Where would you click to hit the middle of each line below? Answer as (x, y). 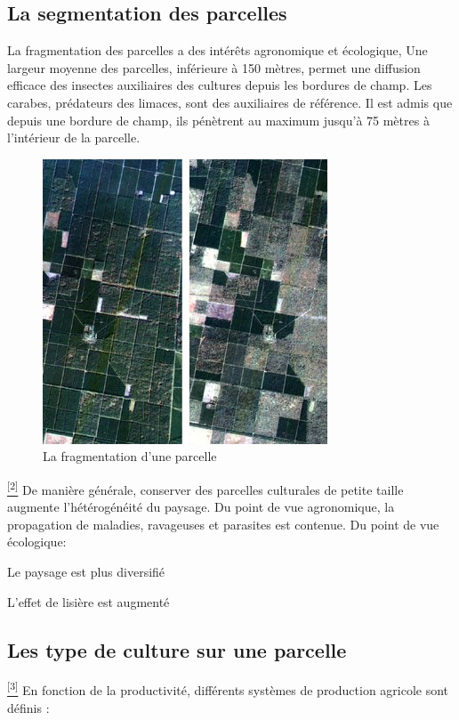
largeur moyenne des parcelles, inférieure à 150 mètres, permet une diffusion (214, 67)
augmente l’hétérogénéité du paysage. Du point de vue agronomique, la (201, 507)
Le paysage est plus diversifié (86, 571)
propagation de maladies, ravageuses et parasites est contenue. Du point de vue (223, 524)
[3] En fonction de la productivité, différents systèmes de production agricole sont (228, 689)
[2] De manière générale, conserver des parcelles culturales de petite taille (205, 488)
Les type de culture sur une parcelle (177, 649)
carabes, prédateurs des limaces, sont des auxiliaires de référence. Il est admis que (230, 102)
